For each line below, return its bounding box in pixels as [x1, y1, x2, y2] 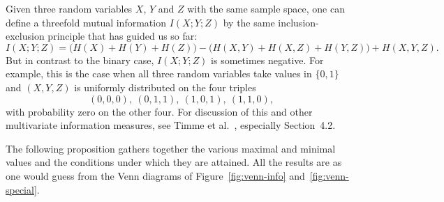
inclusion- [278, 15, 319, 29]
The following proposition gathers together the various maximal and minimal [6, 141, 336, 155]
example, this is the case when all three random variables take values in [6, 66, 312, 81]
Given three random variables [6, 1, 133, 15]
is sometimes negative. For [211, 52, 324, 67]
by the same [223, 15, 275, 29]
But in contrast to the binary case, [6, 52, 154, 67]
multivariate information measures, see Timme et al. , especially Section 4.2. [6, 118, 336, 132]
